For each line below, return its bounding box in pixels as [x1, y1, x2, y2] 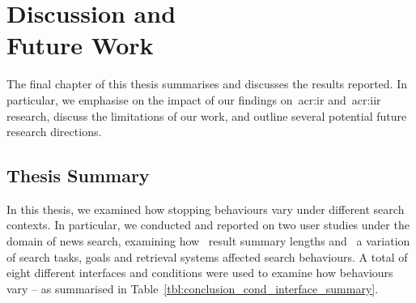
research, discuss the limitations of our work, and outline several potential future [6, 107, 407, 124]
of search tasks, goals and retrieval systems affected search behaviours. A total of [6, 248, 408, 265]
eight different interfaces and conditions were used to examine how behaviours [6, 264, 393, 281]
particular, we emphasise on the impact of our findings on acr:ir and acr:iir [6, 91, 381, 108]
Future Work [6, 28, 154, 62]
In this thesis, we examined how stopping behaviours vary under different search [6, 200, 405, 217]
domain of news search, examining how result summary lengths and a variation [6, 233, 410, 250]
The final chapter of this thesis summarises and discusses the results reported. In [6, 75, 407, 92]
